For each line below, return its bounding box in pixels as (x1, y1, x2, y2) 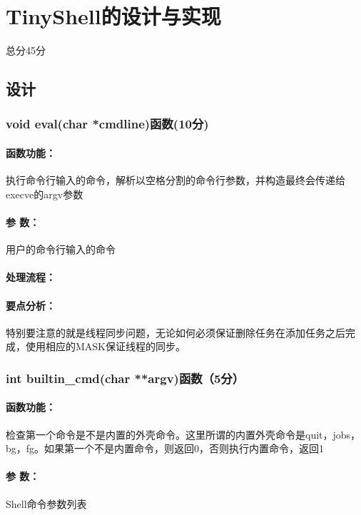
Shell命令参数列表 (6, 496, 87, 511)
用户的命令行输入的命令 (6, 242, 116, 257)
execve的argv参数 (6, 186, 83, 201)
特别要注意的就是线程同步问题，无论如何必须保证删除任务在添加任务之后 (6, 325, 345, 340)
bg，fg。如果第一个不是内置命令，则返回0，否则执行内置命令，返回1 (6, 441, 325, 456)
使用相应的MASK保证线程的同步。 (25, 339, 186, 354)
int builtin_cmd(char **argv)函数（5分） (6, 369, 245, 387)
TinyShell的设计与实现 (6, 1, 221, 31)
